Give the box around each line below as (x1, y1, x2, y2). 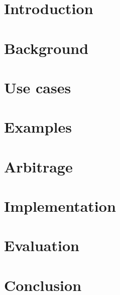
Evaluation (4, 235, 79, 256)
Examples (4, 116, 72, 137)
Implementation (4, 196, 116, 216)
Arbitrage (4, 156, 73, 176)
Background (4, 37, 89, 58)
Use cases (4, 77, 71, 97)
